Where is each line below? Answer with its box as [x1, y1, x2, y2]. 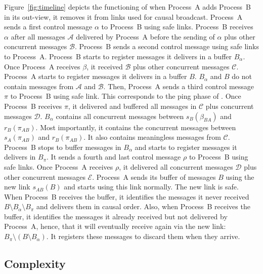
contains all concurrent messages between [56, 110, 184, 121]
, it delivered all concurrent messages [119, 161, 233, 172]
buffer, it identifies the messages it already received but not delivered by [4, 211, 228, 221]
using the [226, 171, 254, 182]
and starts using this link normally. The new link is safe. [64, 181, 239, 192]
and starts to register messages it [135, 141, 237, 152]
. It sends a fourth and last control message [47, 151, 181, 162]
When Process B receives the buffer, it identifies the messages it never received [4, 191, 249, 202]
